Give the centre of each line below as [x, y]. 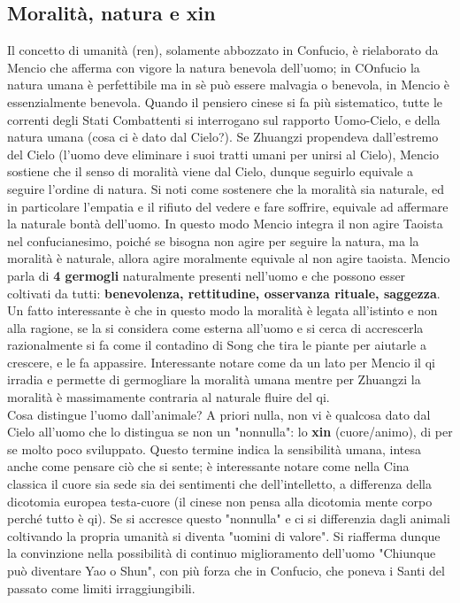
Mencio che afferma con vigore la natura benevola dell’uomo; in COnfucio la [214, 67]
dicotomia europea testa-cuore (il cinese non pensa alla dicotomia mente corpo [220, 501]
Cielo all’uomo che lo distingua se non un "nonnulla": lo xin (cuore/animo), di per [230, 432]
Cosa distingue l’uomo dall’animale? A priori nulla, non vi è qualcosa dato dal [219, 414]
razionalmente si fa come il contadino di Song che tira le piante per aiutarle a [217, 345]
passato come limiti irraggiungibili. [101, 588]
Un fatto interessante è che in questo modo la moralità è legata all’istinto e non [222, 310]
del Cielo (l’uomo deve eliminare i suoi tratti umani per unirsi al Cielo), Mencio [223, 154]
